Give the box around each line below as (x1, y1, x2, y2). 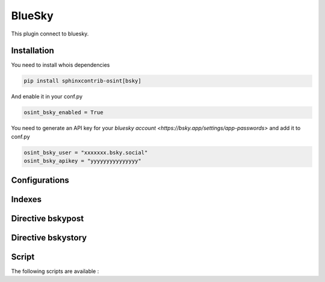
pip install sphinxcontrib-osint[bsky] (23, 78, 141, 84)
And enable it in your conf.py (11, 93, 83, 100)
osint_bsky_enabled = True (23, 109, 104, 116)
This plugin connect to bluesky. (11, 30, 89, 37)
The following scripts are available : (11, 268, 99, 275)
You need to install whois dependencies (11, 61, 110, 69)
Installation (11, 46, 54, 56)
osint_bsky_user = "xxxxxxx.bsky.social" (23, 149, 148, 156)
